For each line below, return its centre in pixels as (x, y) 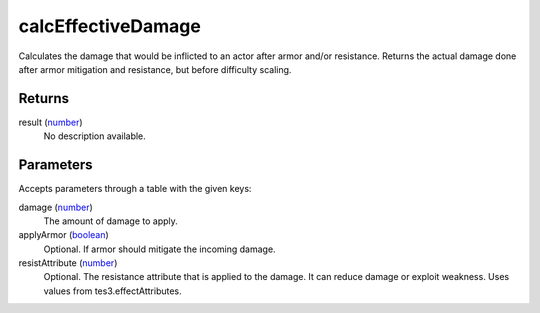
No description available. (95, 136)
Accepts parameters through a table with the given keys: (135, 189)
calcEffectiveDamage (110, 26)
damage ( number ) (56, 207)
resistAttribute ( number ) (68, 263)
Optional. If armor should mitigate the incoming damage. (159, 249)
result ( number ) (51, 122)
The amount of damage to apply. (111, 221)
